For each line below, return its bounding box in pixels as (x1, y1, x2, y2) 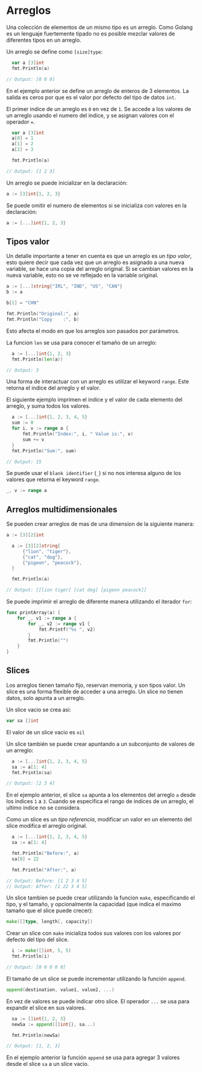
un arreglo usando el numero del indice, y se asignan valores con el (6, 112, 174, 119)
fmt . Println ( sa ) (11, 769, 52, 775)
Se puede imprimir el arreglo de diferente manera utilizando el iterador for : (6, 598, 192, 605)
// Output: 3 (6, 367, 39, 373)
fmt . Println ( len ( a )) (11, 356, 63, 362)
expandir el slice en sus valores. (6, 1004, 86, 1011)
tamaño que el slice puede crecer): (6, 907, 93, 914)
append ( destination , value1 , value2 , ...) (6, 986, 115, 992)
